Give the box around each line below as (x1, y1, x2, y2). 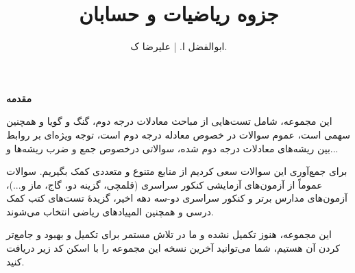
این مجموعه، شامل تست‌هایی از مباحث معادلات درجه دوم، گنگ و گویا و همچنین (6, 114, 332, 128)
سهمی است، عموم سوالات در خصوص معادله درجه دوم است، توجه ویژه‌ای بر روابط (6, 127, 351, 141)
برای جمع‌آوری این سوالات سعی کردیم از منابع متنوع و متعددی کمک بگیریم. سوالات (6, 164, 347, 178)
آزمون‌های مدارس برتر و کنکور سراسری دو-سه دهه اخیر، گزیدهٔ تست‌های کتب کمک (6, 191, 347, 205)
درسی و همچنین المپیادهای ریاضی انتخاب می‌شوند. (6, 204, 214, 218)
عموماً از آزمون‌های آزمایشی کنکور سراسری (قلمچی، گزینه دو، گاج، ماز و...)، (6, 177, 323, 191)
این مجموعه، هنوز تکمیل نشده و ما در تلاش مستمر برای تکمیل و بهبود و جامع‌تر (6, 227, 332, 241)
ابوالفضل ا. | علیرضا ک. (130, 39, 228, 54)
